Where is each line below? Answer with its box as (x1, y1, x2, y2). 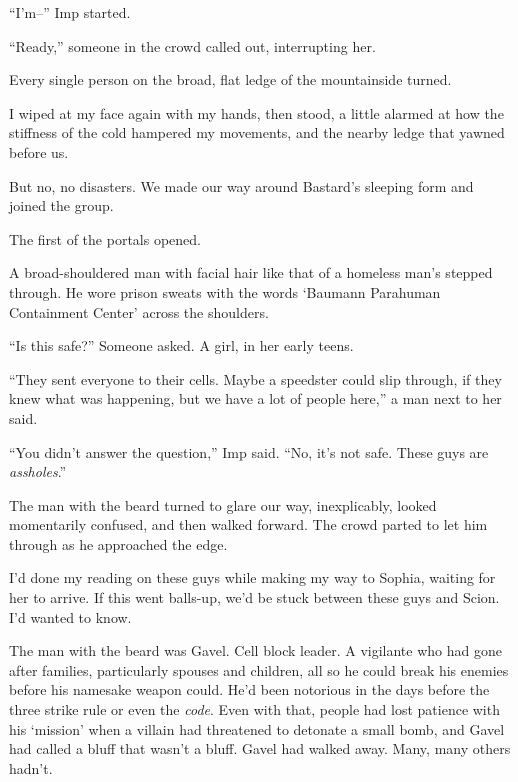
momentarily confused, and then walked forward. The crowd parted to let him (9, 514, 488, 535)
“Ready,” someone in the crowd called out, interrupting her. (9, 35, 376, 56)
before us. (9, 141, 69, 162)
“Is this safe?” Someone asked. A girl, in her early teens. (9, 335, 354, 356)
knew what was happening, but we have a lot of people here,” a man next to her (9, 388, 502, 409)
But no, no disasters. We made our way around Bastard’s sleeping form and (9, 175, 474, 196)
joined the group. (9, 195, 114, 216)
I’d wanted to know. (9, 606, 132, 627)
